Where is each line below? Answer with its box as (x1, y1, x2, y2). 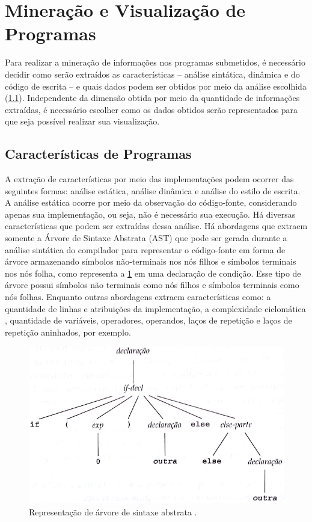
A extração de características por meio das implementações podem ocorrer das (5, 173, 294, 185)
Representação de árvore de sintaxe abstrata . (29, 505, 197, 518)
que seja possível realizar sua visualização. (5, 115, 160, 127)
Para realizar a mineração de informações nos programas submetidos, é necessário (5, 56, 305, 69)
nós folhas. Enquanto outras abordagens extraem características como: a (5, 290, 271, 303)
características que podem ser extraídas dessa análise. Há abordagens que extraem (5, 220, 308, 232)
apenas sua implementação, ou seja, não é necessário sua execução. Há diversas (5, 207, 296, 220)
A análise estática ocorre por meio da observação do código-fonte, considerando (5, 196, 297, 209)
